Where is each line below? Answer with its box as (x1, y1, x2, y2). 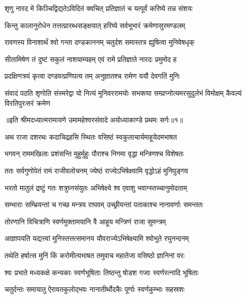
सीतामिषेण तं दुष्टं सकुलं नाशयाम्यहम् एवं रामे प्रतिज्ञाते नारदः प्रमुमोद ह (5, 53, 177, 64)
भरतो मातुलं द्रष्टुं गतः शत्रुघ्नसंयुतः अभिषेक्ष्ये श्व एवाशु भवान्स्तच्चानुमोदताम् (5, 182, 187, 193)
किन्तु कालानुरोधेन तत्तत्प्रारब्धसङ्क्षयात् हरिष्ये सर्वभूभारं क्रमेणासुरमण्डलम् (5, 20, 185, 30)
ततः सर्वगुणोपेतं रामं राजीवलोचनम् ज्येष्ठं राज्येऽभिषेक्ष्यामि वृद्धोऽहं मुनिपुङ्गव (5, 165, 188, 175)
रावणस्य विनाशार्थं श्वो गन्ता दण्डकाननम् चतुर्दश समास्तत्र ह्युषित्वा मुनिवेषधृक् (5, 37, 194, 47)
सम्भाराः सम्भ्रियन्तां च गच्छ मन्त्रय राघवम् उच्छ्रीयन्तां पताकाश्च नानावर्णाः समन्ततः (5, 199, 204, 210)
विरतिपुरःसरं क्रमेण (5, 97, 51, 108)
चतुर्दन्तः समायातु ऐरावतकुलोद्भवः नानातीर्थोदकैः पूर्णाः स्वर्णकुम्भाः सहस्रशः (5, 284, 185, 294)
